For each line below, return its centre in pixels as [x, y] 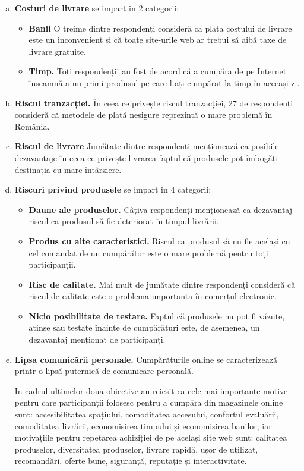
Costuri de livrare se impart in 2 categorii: [97, 8]
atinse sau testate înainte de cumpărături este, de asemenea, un [144, 327]
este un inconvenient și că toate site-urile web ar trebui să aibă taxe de [158, 40]
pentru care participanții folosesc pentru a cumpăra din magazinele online [149, 402]
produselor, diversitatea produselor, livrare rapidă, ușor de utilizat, [136, 449]
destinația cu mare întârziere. [68, 169]
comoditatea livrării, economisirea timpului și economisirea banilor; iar [143, 426]
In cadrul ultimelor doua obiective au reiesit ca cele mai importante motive [151, 390]
